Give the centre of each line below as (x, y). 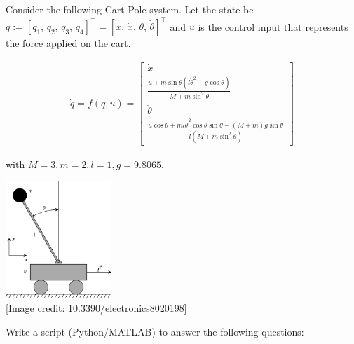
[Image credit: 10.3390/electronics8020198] (96, 307)
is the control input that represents (273, 26)
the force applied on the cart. (68, 43)
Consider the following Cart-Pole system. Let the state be (130, 9)
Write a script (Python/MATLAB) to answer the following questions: (155, 331)
